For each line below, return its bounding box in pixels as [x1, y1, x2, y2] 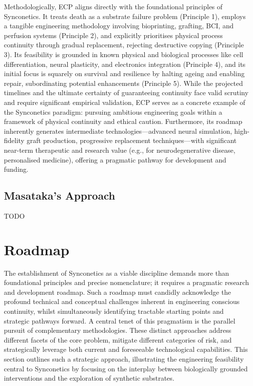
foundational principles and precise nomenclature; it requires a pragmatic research [4, 277, 249, 287]
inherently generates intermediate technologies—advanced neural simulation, [4, 125, 232, 136]
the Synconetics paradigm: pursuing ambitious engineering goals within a [4, 106, 222, 117]
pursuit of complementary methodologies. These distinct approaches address [4, 325, 232, 335]
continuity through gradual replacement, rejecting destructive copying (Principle [4, 40, 244, 50]
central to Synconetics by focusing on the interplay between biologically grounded [4, 363, 248, 373]
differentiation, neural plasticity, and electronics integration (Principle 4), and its [4, 59, 246, 69]
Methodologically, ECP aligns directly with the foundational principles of [4, 1, 223, 11]
